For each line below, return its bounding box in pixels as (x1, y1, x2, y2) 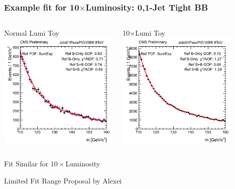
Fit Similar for (4, 158, 49, 169)
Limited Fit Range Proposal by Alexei (4, 175, 122, 185)
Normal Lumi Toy (4, 28, 59, 38)
